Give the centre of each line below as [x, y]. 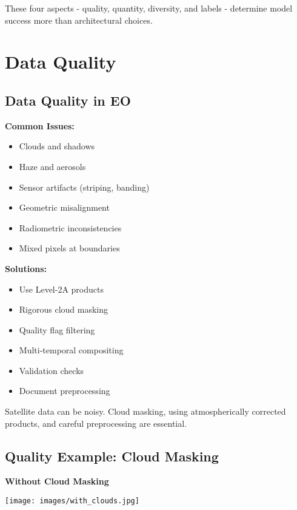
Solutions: [26, 268]
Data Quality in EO [68, 100]
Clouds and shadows [57, 146]
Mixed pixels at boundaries [69, 248]
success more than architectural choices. [79, 20]
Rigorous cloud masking [64, 309]
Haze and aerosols [52, 166]
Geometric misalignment [64, 207]
